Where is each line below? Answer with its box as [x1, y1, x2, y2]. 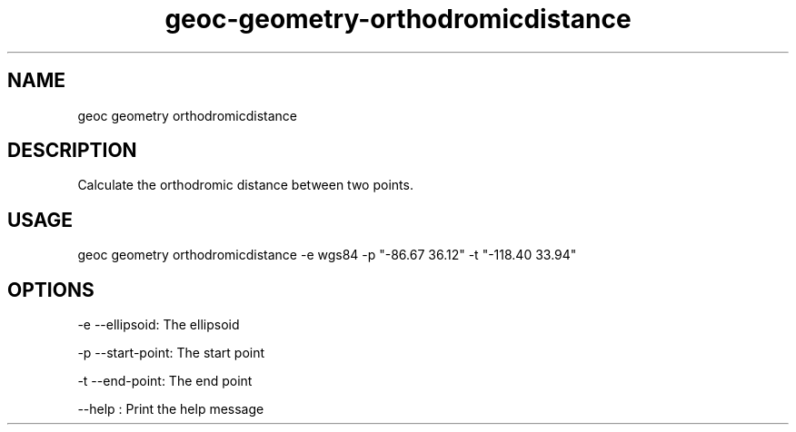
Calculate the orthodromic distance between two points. [77, 177, 413, 193]
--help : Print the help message [77, 401, 264, 417]
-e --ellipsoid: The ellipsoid [77, 317, 240, 333]
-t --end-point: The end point [77, 373, 253, 389]
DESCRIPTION [7, 139, 137, 162]
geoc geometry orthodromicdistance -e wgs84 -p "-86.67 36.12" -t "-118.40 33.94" [77, 247, 577, 263]
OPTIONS [7, 278, 95, 301]
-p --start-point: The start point [77, 345, 265, 361]
